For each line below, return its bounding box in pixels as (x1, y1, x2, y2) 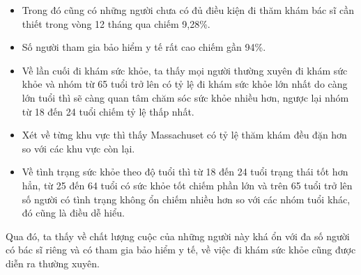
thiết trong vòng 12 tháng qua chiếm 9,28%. (22, 16, 210, 31)
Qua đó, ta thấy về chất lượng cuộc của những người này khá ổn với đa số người (6, 228, 350, 243)
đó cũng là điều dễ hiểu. (22, 205, 125, 220)
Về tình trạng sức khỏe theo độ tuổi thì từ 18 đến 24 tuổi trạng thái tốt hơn (22, 164, 348, 179)
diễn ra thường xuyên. (6, 256, 100, 270)
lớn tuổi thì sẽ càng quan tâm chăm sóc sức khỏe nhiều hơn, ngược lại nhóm (22, 90, 349, 104)
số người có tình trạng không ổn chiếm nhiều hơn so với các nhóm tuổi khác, (22, 191, 351, 206)
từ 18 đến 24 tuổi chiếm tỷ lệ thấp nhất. (22, 104, 194, 118)
